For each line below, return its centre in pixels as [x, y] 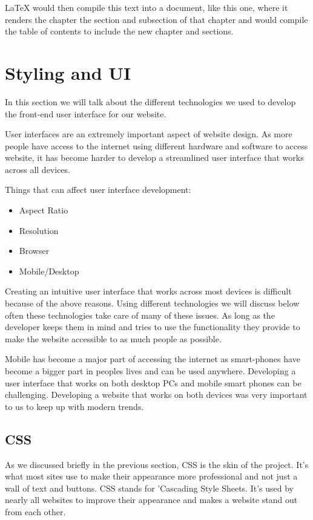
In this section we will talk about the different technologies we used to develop [150, 101]
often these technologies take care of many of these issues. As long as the [140, 315]
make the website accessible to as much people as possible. [113, 338]
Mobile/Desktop [49, 271]
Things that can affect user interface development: [98, 190]
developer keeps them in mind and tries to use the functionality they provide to [153, 327]
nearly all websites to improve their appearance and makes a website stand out [151, 500]
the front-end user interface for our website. [86, 113]
